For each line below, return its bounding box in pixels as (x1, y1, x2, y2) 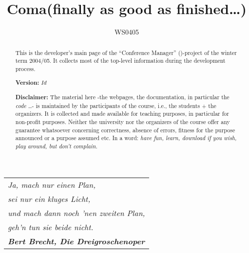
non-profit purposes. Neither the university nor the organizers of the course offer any (15, 117, 230, 126)
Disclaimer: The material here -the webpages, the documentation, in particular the (15, 92, 230, 101)
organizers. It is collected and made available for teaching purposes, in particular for (15, 109, 229, 118)
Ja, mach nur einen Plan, (8, 179, 96, 190)
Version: (15, 78, 39, 87)
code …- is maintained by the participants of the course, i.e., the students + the (15, 101, 216, 109)
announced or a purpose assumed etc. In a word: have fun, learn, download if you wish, (15, 134, 237, 142)
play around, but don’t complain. (15, 142, 98, 150)
